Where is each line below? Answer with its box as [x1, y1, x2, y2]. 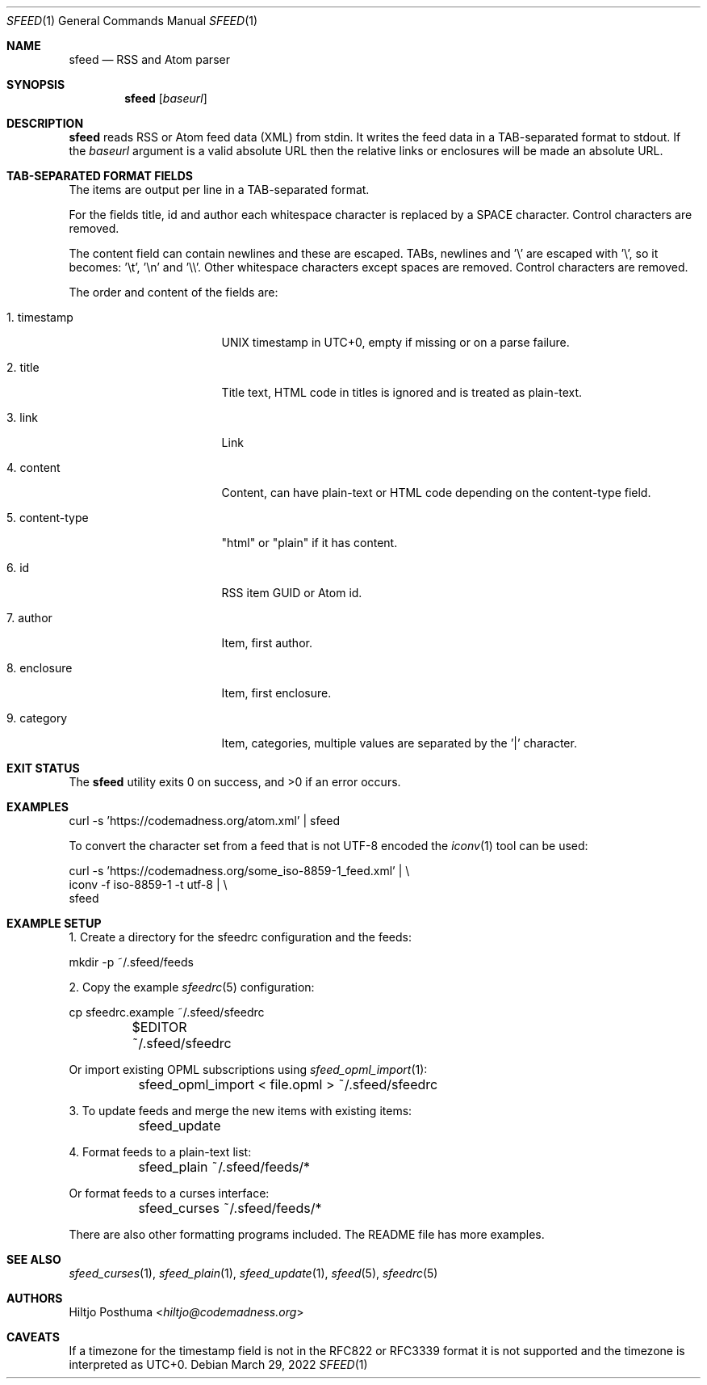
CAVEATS [6, 1330, 60, 1344]
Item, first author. [221, 636, 312, 650]
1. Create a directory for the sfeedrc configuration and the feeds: [69, 930, 412, 944]
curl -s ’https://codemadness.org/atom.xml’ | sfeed [69, 814, 341, 827]
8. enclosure [6, 661, 73, 675]
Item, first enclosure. [221, 686, 332, 700]
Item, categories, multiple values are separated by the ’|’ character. [221, 736, 577, 750]
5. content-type [6, 511, 89, 524]
